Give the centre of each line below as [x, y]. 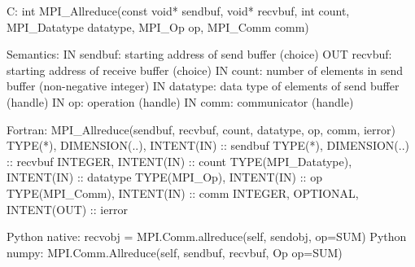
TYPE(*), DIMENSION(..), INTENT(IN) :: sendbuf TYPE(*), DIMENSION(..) [208, 145]
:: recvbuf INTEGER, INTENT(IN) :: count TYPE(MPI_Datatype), [179, 161]
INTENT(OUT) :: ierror [67, 209]
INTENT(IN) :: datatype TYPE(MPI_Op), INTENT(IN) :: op [164, 177]
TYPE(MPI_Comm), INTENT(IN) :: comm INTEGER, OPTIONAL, [183, 193]
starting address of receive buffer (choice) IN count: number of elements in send [205, 70]
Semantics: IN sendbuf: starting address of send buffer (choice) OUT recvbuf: [199, 54]
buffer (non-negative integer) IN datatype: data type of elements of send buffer [203, 86]
